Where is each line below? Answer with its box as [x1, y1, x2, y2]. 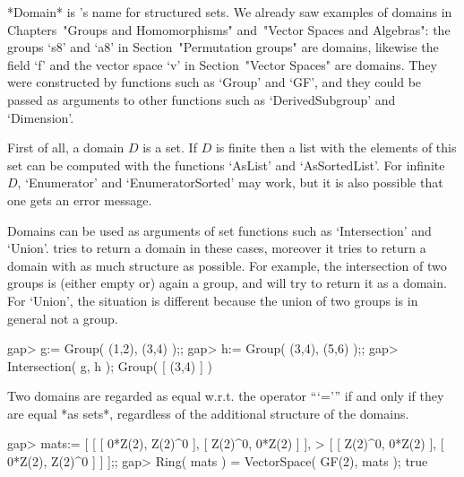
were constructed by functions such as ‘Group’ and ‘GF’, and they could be [7, 73, 422, 91]
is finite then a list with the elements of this [215, 138, 457, 157]
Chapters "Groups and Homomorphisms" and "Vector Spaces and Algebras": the [7, 20, 451, 39]
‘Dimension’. [7, 108, 74, 126]
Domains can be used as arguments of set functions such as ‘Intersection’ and [7, 221, 432, 239]
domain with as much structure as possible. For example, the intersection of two [7, 256, 447, 274]
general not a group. [7, 308, 118, 327]
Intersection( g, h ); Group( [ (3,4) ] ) [7, 356, 212, 375]
